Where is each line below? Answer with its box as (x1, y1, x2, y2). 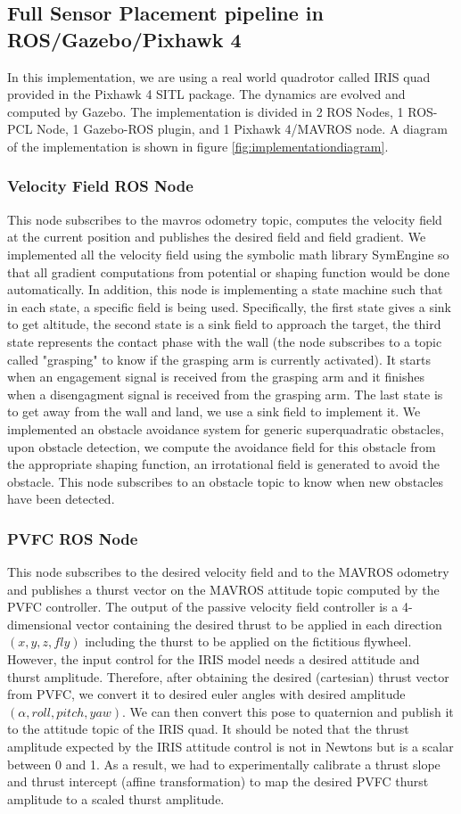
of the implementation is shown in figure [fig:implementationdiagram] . (7, 136, 389, 155)
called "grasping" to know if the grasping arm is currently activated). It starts (7, 349, 432, 368)
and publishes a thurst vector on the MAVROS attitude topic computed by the (7, 580, 440, 598)
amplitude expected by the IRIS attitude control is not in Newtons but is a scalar (7, 737, 454, 756)
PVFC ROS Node (7, 527, 138, 549)
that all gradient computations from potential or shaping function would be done (7, 262, 450, 281)
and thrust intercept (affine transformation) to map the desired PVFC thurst (7, 772, 429, 791)
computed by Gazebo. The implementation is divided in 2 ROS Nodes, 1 (7, 102, 404, 120)
